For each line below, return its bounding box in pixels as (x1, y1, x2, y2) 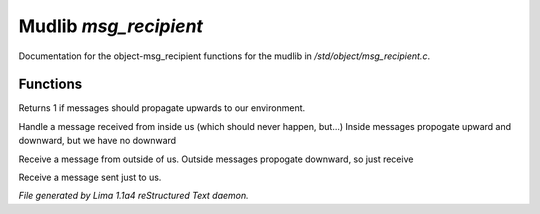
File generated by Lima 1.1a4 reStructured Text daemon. (18, 190, 249, 202)
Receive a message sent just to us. (18, 171, 162, 184)
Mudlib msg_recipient (18, 15, 204, 37)
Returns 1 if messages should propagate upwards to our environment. (18, 102, 306, 114)
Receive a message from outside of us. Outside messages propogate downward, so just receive (18, 153, 414, 165)
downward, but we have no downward (18, 135, 177, 147)
